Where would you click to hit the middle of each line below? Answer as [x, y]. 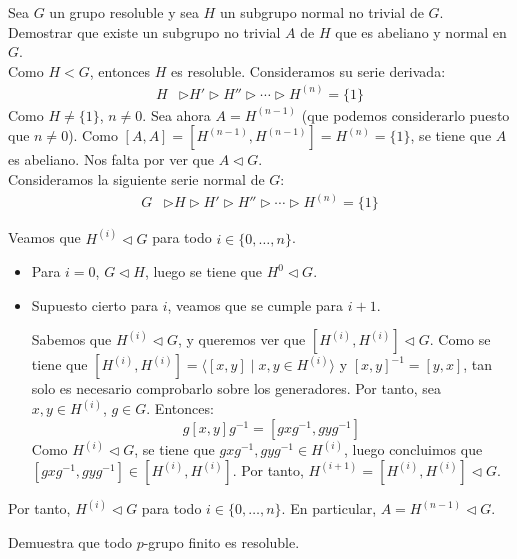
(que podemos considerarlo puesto [405, 114]
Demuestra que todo [70, 542]
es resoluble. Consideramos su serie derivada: [308, 70]
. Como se [460, 339]
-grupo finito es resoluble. [221, 542]
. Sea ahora [176, 114]
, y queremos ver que [241, 339]
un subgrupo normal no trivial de [321, 12]
